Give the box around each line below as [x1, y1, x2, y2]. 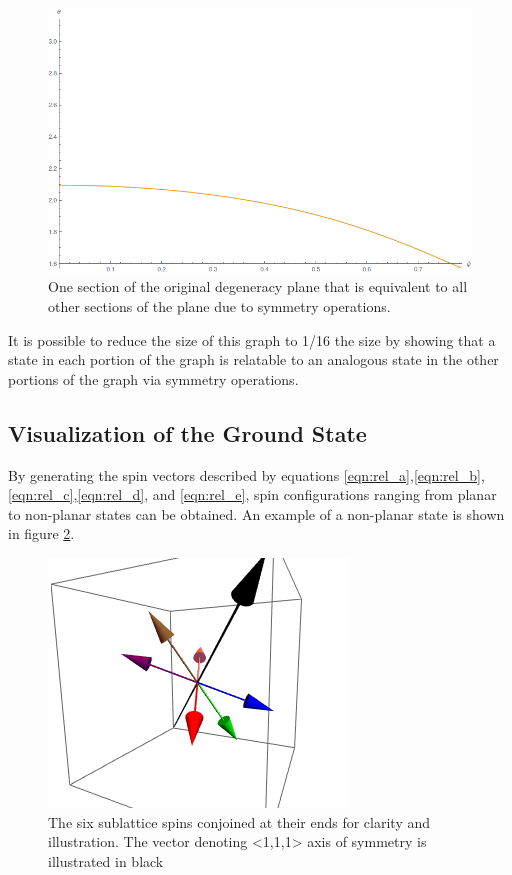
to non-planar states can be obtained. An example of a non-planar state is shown [8, 503, 505, 524]
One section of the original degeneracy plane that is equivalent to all [48, 276, 468, 297]
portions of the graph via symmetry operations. [8, 368, 299, 389]
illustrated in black [48, 850, 164, 871]
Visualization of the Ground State [8, 417, 367, 448]
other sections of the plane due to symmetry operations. [48, 295, 391, 316]
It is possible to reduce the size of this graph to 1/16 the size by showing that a [8, 329, 496, 350]
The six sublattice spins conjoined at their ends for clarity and [48, 811, 431, 832]
